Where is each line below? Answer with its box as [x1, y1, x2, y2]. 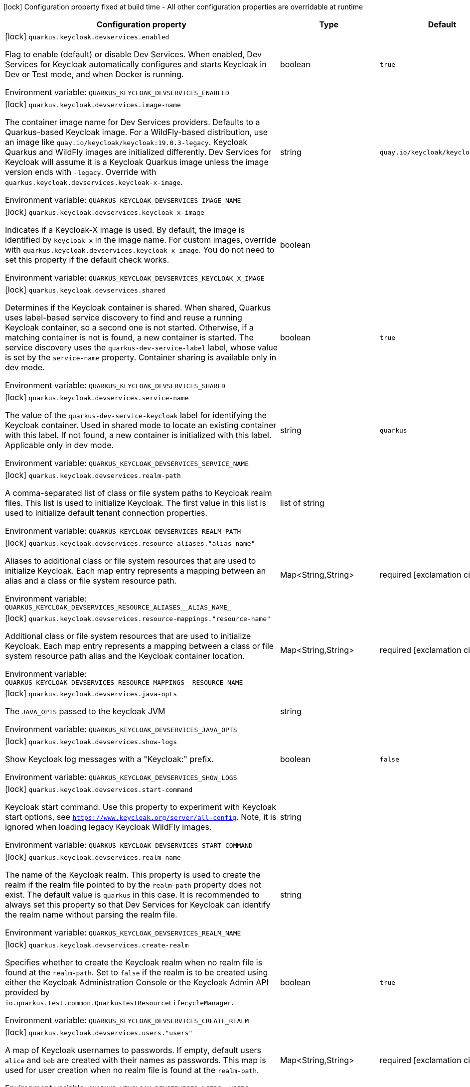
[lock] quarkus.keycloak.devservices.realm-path [5, 470, 181, 480]
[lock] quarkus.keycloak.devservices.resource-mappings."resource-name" [5, 613, 271, 623]
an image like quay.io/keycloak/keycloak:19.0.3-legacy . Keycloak [5, 137, 248, 147]
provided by [5, 987, 50, 997]
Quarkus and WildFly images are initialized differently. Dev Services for [5, 147, 272, 157]
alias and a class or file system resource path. [5, 576, 177, 586]
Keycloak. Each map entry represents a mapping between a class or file [5, 641, 274, 651]
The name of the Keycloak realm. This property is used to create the [5, 870, 261, 880]
